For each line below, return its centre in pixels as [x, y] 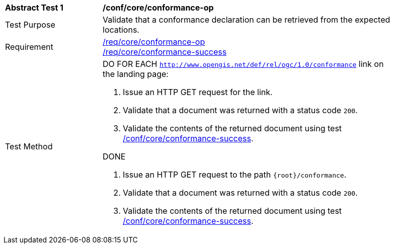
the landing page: [136, 74]
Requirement [29, 47]
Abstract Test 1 [34, 8]
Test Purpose [30, 25]
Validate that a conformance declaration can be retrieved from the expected [247, 20]
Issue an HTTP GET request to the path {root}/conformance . [235, 175]
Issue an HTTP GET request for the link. [198, 92]
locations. [121, 30]
